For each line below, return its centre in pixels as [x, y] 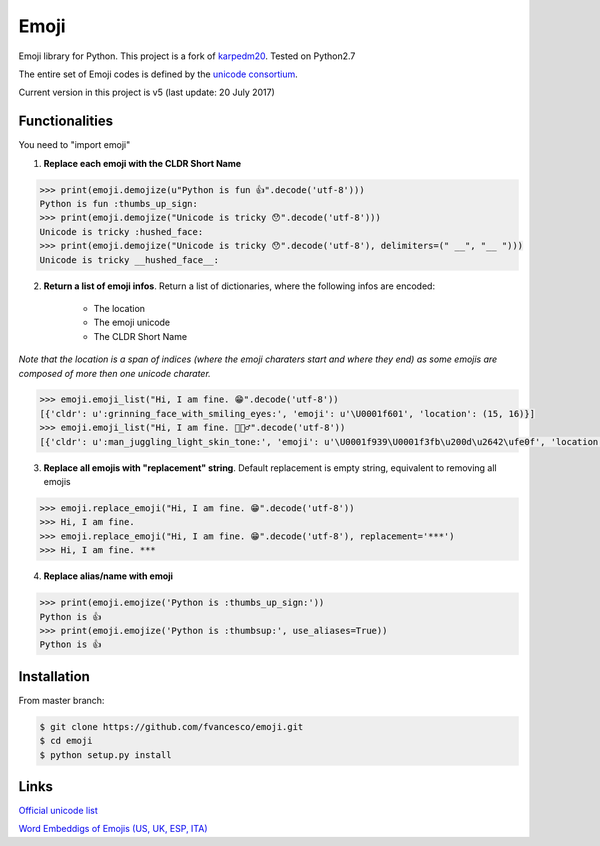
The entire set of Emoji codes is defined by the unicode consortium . [158, 74]
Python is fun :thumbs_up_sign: [119, 203]
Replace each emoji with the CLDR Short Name [142, 163]
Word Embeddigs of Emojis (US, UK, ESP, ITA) [113, 829]
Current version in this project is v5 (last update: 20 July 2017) [146, 92]
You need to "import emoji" [74, 145]
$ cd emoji [66, 741]
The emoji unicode [132, 322]
